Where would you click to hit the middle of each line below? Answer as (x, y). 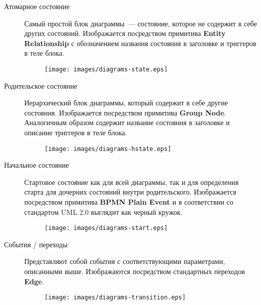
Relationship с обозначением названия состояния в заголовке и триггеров (140, 43)
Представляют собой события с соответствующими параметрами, (125, 261)
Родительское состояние (41, 85)
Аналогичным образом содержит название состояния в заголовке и (127, 122)
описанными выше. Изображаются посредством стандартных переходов (135, 271)
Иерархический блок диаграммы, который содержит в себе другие (126, 103)
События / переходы (36, 244)
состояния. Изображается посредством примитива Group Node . (125, 112)
